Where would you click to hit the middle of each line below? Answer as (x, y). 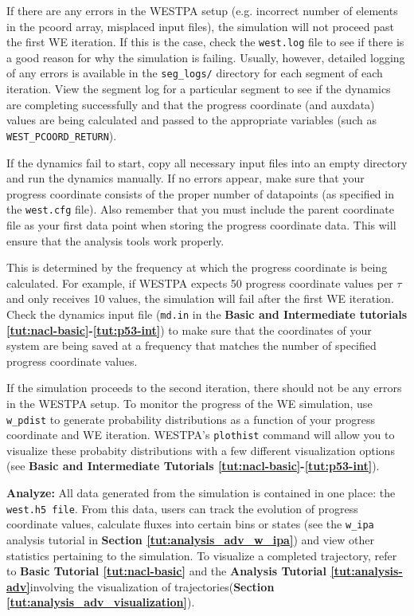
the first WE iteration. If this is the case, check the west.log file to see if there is (205, 42)
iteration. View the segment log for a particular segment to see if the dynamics (199, 89)
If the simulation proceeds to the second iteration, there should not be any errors (204, 388)
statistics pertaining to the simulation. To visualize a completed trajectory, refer (202, 555)
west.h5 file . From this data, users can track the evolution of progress (182, 508)
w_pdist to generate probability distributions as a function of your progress (191, 419)
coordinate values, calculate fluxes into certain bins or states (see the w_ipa (190, 524)
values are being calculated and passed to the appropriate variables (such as (191, 120)
